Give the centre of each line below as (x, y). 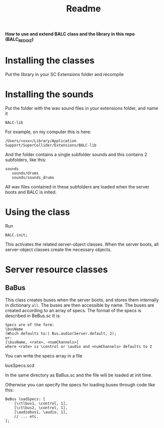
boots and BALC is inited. (31, 192)
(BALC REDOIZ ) (19, 40)
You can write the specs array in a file (44, 355)
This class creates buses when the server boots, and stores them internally (82, 300)
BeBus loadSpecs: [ (25, 399)
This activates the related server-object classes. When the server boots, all (82, 244)
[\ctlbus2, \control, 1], (41, 408)
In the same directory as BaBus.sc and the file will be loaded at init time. (79, 375)
